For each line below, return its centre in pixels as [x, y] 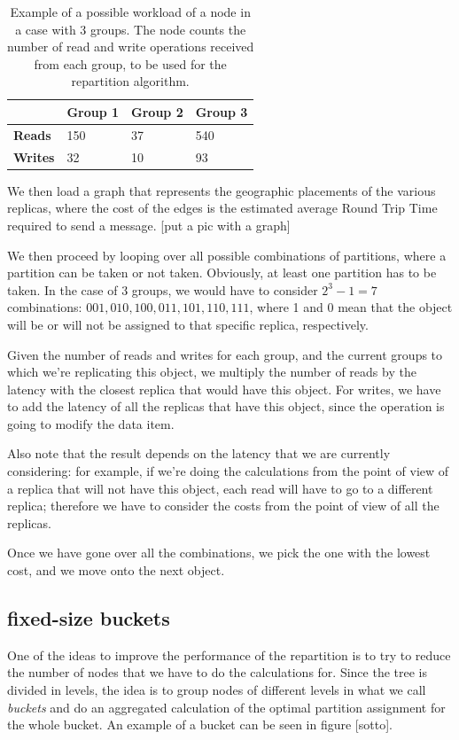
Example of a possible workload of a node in [130, 12]
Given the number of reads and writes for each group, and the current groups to [225, 354]
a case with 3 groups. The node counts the [131, 29]
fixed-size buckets [89, 618]
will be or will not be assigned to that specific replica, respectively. [188, 324]
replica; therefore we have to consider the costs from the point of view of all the [223, 506]
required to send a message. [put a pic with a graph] [149, 225]
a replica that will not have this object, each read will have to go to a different [220, 488]
